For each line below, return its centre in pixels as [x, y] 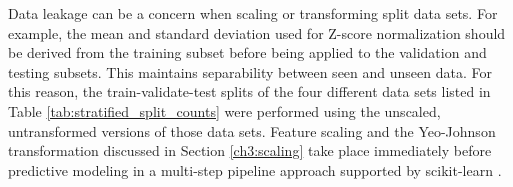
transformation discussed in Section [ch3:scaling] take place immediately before [250, 150]
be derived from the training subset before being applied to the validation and [247, 52]
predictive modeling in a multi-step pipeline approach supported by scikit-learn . [255, 169]
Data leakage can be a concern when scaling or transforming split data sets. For [253, 13]
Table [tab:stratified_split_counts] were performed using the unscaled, [224, 110]
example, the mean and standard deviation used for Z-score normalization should [257, 32]
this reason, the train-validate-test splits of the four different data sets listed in [249, 91]
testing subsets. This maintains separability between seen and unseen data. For [250, 71]
